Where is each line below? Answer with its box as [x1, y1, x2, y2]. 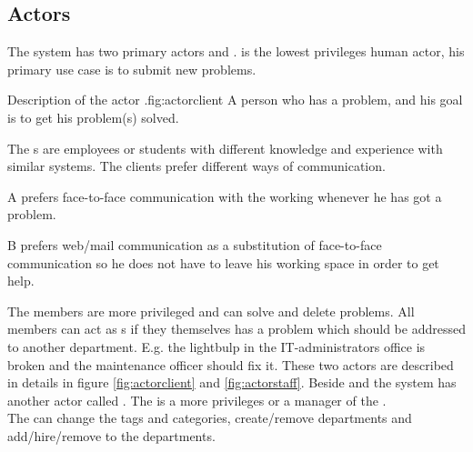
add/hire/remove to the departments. [7, 426, 216, 445]
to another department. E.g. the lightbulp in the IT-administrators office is [7, 336, 426, 356]
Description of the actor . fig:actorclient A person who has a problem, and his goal [7, 90, 463, 109]
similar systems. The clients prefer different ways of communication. [7, 156, 386, 176]
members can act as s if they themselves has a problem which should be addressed [7, 319, 466, 338]
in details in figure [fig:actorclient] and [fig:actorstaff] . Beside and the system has [7, 373, 457, 392]
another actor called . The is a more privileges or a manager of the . [7, 390, 387, 409]
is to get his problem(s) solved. [7, 107, 179, 126]
